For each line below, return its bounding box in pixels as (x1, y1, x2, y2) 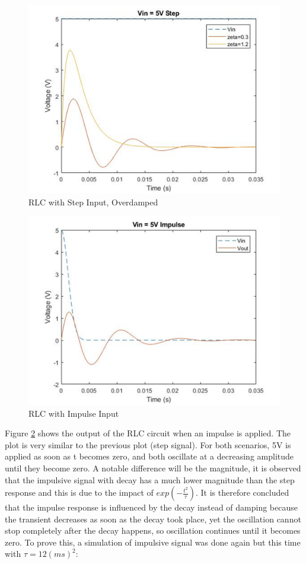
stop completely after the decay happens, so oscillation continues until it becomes (5, 524, 301, 537)
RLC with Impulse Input (28, 407, 119, 419)
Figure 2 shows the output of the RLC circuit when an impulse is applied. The (5, 427, 291, 439)
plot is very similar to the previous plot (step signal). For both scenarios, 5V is (5, 438, 291, 451)
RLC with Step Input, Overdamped (28, 195, 158, 208)
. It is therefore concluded (196, 486, 289, 499)
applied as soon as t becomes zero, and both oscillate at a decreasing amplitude (5, 450, 294, 462)
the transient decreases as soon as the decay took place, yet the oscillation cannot (5, 512, 301, 525)
